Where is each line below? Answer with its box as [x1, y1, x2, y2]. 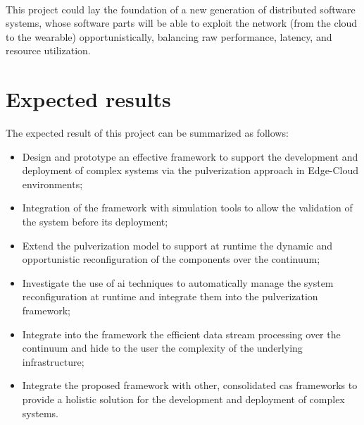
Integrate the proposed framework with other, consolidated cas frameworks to [22, 378, 358, 393]
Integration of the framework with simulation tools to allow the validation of [22, 200, 353, 215]
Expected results [6, 85, 171, 113]
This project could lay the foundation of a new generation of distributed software [6, 1, 356, 16]
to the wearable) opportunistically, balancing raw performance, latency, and [6, 29, 332, 44]
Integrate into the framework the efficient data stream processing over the [22, 326, 341, 341]
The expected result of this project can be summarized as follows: [6, 125, 289, 140]
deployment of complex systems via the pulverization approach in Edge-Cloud [22, 163, 359, 178]
